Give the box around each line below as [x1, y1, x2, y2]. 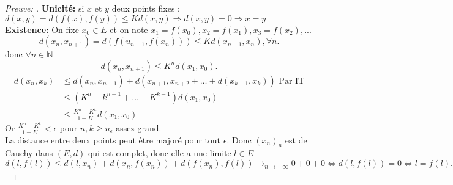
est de [285, 133, 307, 146]
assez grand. [116, 121, 162, 134]
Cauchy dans [5, 147, 53, 159]
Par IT [279, 76, 305, 85]
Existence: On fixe [5, 23, 79, 35]
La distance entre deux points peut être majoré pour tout [5, 133, 221, 146]
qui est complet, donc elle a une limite [88, 147, 231, 159]
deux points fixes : [111, 2, 181, 14]
